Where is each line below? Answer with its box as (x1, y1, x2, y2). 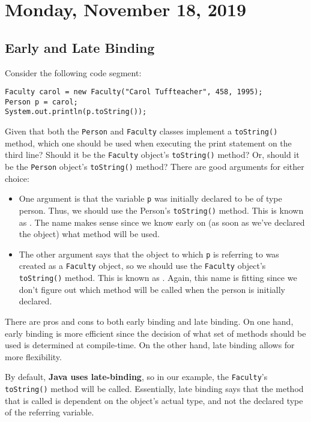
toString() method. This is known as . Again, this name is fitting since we (19, 271, 297, 284)
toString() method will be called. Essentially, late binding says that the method (5, 382, 304, 394)
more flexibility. (5, 350, 62, 363)
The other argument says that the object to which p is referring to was (19, 247, 279, 260)
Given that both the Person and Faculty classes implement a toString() (5, 125, 278, 137)
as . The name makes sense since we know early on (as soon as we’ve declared (19, 216, 305, 228)
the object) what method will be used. (19, 228, 160, 240)
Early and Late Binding (5, 38, 155, 56)
